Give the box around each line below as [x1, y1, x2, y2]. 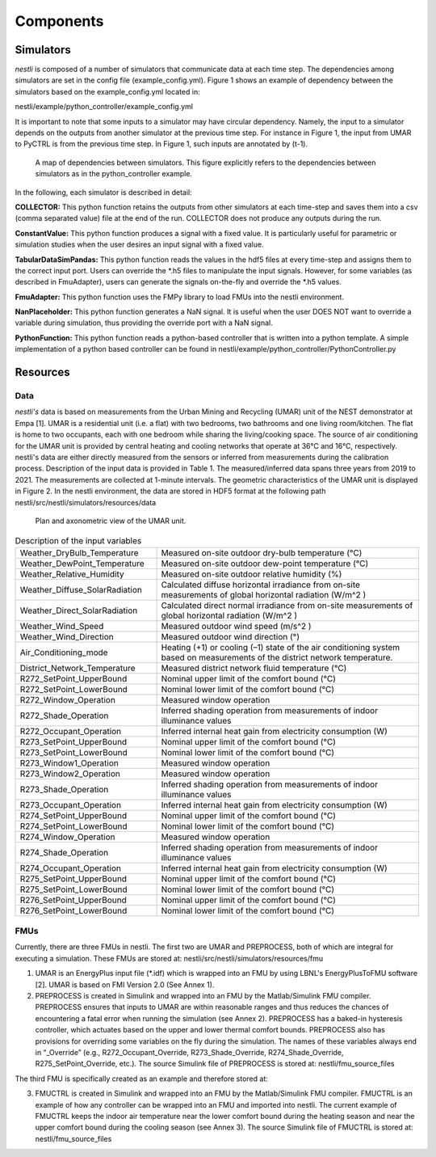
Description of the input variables [15, 534, 142, 546]
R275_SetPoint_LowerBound [19, 884, 128, 895]
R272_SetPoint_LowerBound [19, 683, 128, 695]
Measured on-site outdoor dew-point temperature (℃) [161, 558, 369, 569]
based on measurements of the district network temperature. [161, 652, 393, 663]
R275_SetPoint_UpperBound [19, 873, 128, 885]
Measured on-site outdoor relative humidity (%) [161, 568, 342, 580]
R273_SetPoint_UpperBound [19, 736, 128, 747]
